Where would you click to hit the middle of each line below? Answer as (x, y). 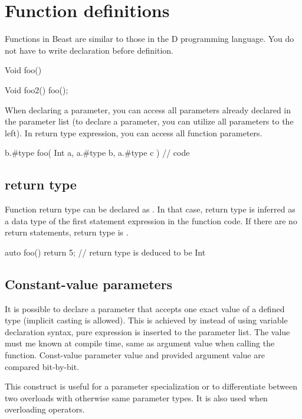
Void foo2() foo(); (37, 89)
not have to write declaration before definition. (89, 50)
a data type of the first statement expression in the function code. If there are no (151, 220)
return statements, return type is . (67, 232)
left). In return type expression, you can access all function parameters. (134, 132)
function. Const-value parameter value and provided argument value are (135, 355)
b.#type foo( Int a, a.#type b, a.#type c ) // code (97, 153)
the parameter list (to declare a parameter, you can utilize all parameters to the (149, 121)
